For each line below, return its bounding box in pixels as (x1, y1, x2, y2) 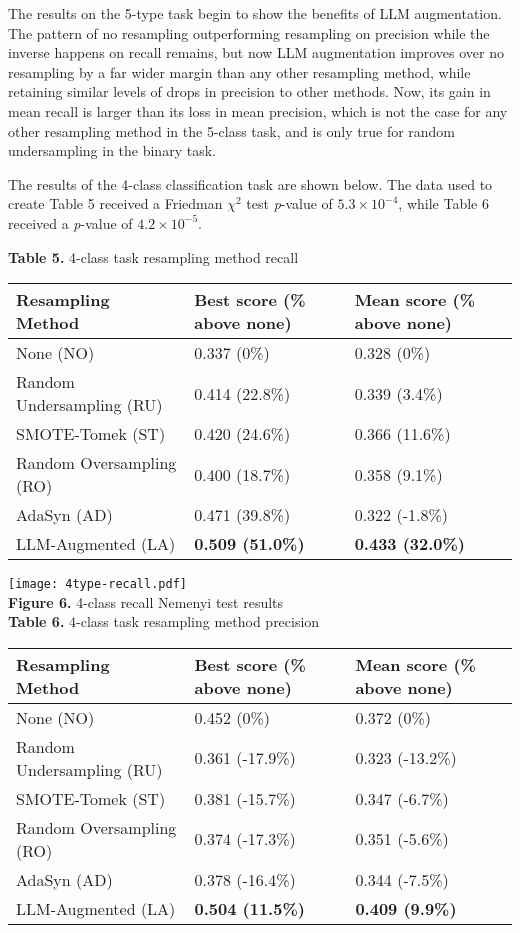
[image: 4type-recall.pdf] (8, 577, 187, 592)
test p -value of (246, 193, 333, 214)
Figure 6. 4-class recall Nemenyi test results (8, 591, 284, 612)
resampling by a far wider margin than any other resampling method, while (8, 61, 471, 82)
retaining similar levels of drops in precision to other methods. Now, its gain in (8, 81, 491, 102)
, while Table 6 (398, 193, 489, 214)
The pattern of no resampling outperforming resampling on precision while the (8, 22, 490, 43)
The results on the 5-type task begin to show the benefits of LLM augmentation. (8, 3, 502, 23)
